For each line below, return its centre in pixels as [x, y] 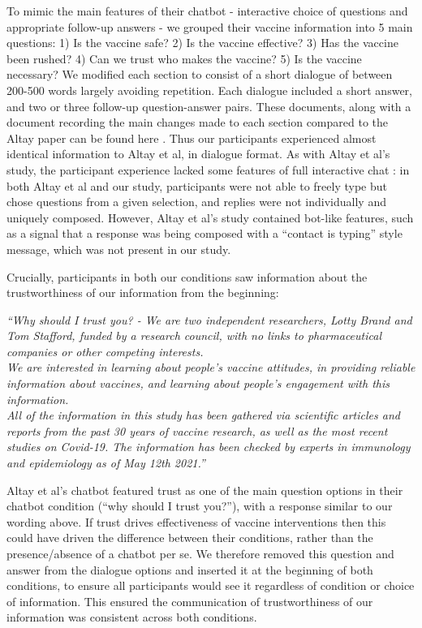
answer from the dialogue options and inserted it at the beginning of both [190, 569]
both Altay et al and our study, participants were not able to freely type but [197, 185]
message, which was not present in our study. [119, 249]
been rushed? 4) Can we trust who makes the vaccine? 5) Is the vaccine [184, 58]
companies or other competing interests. [105, 351]
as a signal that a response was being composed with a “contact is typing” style [205, 233]
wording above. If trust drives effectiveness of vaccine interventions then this [196, 521]
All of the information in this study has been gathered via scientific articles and [203, 415]
